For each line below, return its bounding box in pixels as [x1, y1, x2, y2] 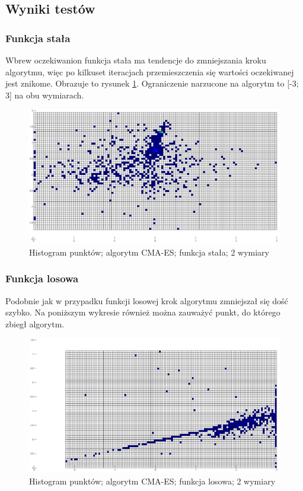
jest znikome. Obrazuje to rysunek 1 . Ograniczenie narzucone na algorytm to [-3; [5, 77, 299, 90]
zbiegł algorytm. [5, 317, 65, 330]
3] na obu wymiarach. [5, 88, 84, 101]
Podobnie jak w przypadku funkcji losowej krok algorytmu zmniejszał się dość [5, 294, 288, 307]
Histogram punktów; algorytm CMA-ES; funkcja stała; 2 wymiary [29, 245, 269, 258]
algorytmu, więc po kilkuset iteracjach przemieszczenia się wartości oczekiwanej [5, 65, 294, 78]
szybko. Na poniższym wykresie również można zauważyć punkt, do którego [5, 306, 280, 318]
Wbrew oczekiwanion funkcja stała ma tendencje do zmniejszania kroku [5, 54, 266, 66]
